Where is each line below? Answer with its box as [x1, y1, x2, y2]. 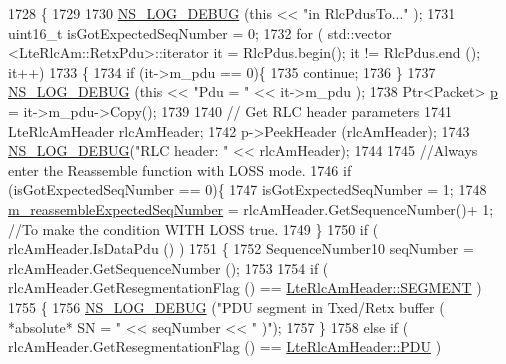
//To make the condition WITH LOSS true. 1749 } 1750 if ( [8, 218, 379, 239]
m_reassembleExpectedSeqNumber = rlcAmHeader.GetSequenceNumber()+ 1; [8, 198, 494, 219]
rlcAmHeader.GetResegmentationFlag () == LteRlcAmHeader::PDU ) [8, 336, 442, 357]
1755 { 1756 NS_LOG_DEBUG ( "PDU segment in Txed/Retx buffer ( [8, 296, 445, 317]
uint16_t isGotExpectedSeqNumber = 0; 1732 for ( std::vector [8, 22, 392, 43]
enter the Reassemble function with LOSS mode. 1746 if [8, 159, 352, 180]
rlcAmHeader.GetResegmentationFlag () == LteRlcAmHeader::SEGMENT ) [8, 277, 482, 298]
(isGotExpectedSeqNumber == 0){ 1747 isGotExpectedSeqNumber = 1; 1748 [8, 179, 487, 200]
